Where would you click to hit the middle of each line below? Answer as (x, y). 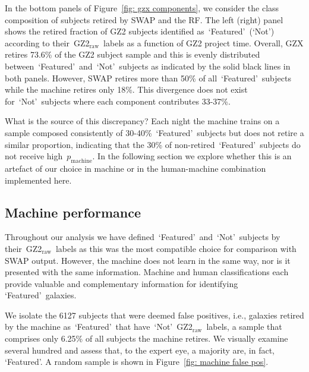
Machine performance (73, 212)
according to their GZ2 (47, 42)
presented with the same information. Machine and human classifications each (147, 272)
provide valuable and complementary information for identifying (122, 283)
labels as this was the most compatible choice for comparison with (176, 248)
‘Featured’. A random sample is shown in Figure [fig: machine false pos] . (137, 362)
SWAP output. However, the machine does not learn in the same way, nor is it (148, 260)
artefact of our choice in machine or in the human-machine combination (135, 168)
